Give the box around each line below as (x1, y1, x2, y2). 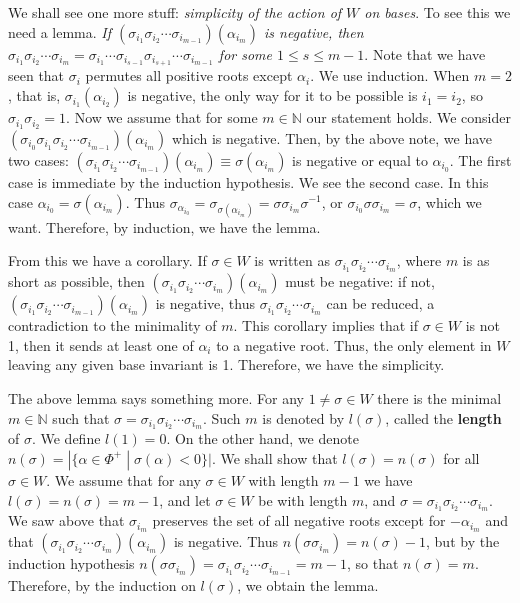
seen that (8, 65, 65, 86)
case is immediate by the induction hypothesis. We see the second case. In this (8, 171, 489, 192)
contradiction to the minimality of (8, 315, 217, 336)
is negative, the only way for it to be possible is (127, 85, 418, 106)
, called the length (385, 407, 502, 428)
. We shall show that (211, 447, 338, 468)
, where (396, 250, 442, 271)
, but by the (426, 531, 500, 552)
